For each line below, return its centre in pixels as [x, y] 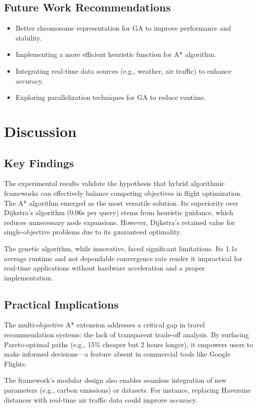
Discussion [40, 131]
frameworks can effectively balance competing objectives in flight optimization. [123, 193]
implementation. [29, 277]
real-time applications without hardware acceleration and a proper [105, 268]
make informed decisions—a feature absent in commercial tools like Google [117, 354]
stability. [29, 37]
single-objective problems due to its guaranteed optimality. [93, 232]
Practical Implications [61, 304]
